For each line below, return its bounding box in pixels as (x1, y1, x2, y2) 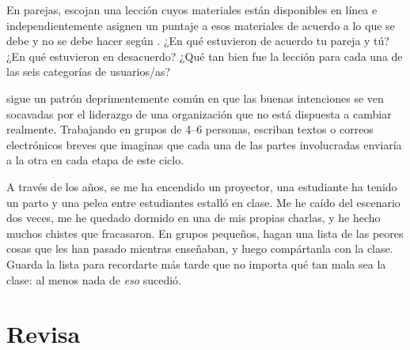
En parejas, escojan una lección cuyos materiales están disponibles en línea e (6, 2, 378, 17)
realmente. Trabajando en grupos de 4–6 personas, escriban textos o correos (6, 121, 374, 137)
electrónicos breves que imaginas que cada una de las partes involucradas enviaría (6, 136, 402, 152)
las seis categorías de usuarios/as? (6, 63, 171, 80)
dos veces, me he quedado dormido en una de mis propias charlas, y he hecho (6, 209, 381, 226)
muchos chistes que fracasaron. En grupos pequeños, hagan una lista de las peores (6, 224, 404, 241)
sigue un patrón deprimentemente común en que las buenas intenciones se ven (6, 89, 384, 106)
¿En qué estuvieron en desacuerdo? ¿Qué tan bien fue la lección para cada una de (6, 47, 403, 64)
